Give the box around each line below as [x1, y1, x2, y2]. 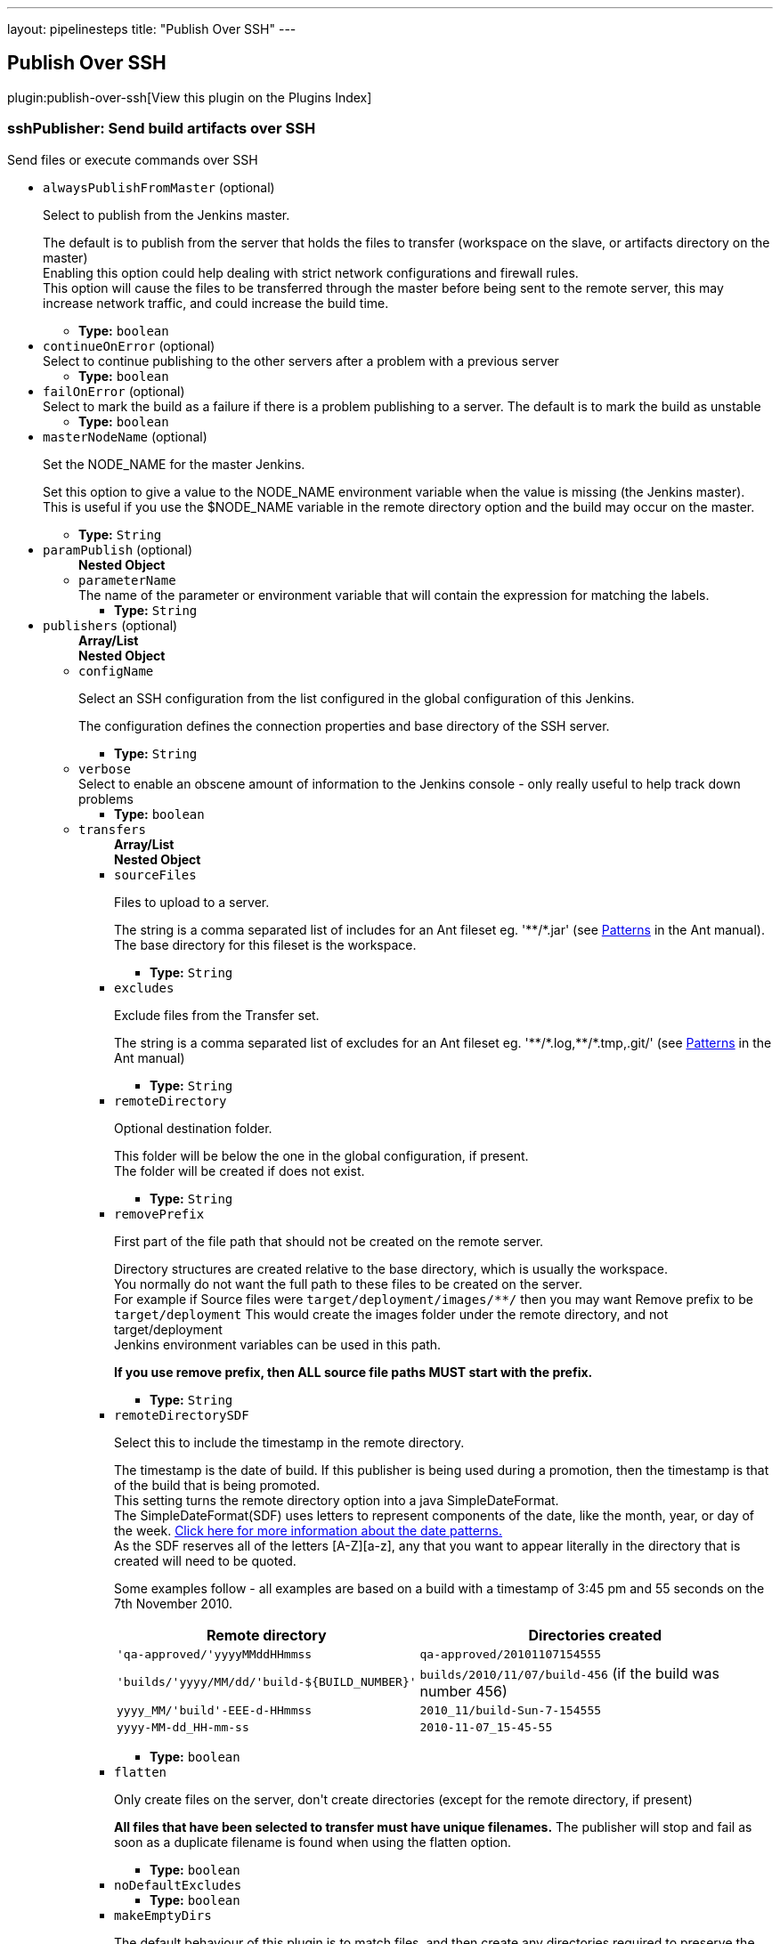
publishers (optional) [43, 617, 178, 633]
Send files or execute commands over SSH [7, 151, 258, 167]
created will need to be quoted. [114, 1552, 297, 1568]
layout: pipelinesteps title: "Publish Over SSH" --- [7, 21, 297, 36]
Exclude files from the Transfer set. [114, 1007, 320, 1023]
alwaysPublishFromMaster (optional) [43, 179, 275, 195]
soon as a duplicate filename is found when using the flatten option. [114, 1834, 512, 1850]
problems [78, 790, 134, 806]
